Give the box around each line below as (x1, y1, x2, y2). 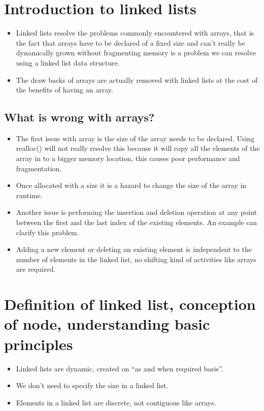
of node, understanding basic (4, 313, 210, 334)
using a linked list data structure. (16, 57, 120, 68)
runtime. (16, 189, 43, 200)
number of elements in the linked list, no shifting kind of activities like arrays (16, 254, 256, 264)
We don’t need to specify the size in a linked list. (16, 380, 169, 391)
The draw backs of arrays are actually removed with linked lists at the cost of (16, 74, 258, 85)
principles (4, 333, 73, 354)
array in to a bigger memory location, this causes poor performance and (16, 153, 240, 164)
